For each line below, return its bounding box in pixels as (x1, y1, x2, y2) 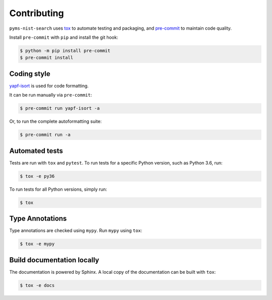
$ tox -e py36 (20, 173, 55, 179)
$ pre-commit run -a (20, 132, 71, 138)
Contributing (9, 8, 64, 19)
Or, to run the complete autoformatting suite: (9, 118, 102, 124)
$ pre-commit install (20, 55, 74, 60)
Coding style (9, 69, 50, 78)
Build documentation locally (9, 256, 99, 264)
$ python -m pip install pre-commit (20, 48, 111, 53)
